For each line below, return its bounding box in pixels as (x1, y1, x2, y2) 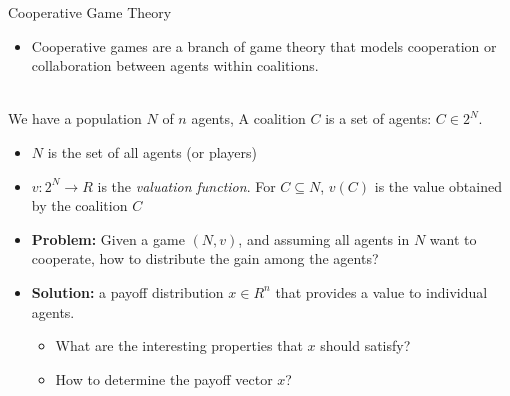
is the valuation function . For (97, 175, 276, 196)
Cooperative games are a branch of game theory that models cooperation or (31, 35, 497, 56)
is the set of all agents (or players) (47, 141, 257, 162)
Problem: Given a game (31, 228, 185, 249)
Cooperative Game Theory (8, 2, 172, 22)
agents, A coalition (191, 108, 306, 129)
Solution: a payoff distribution (31, 281, 224, 302)
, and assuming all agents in (238, 228, 410, 249)
